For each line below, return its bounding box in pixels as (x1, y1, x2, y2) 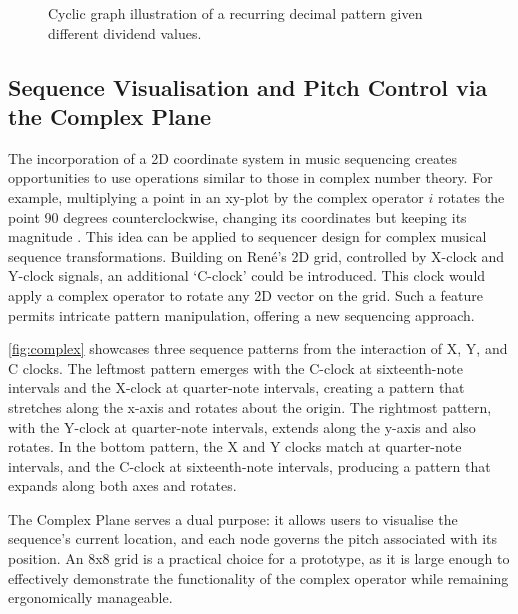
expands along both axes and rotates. (8, 475, 237, 496)
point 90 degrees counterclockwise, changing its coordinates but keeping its (8, 206, 467, 227)
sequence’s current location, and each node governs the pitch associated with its (8, 528, 497, 549)
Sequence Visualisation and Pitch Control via (8, 71, 488, 102)
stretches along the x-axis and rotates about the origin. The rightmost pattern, (8, 396, 492, 417)
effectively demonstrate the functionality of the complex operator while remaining (8, 567, 509, 588)
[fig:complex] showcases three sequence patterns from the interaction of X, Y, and (8, 338, 508, 359)
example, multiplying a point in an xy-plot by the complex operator (8, 186, 424, 207)
